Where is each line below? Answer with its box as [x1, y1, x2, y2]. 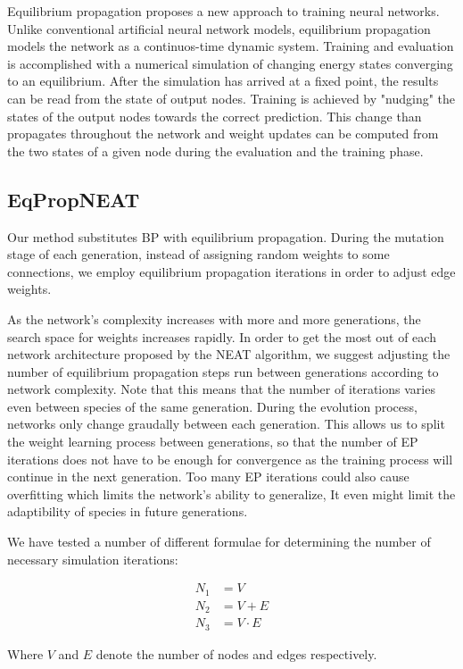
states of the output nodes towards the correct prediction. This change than [7, 106, 422, 125]
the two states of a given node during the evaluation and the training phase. [7, 141, 424, 160]
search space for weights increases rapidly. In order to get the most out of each [7, 327, 436, 346]
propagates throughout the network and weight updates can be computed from [7, 124, 439, 143]
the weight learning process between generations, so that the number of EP [7, 432, 418, 451]
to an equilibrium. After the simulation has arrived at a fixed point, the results [7, 71, 439, 90]
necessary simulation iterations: [7, 549, 178, 568]
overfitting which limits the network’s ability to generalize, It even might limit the [7, 484, 456, 503]
